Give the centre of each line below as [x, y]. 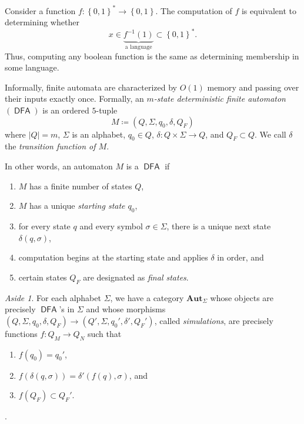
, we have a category [147, 297]
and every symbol [111, 226]
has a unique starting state [77, 206]
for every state [44, 226]
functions [21, 333]
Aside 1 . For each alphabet [53, 297]
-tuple [107, 110]
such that [104, 333]
